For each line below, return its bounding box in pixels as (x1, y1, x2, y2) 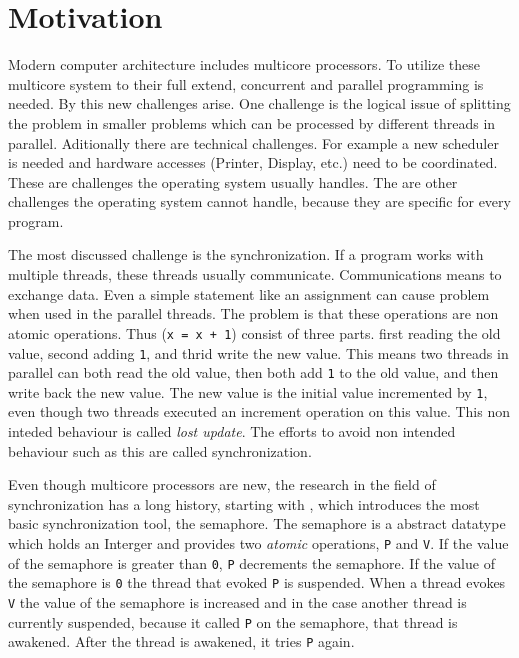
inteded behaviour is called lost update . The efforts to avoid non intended (8, 421, 456, 442)
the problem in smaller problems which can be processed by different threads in (8, 112, 496, 133)
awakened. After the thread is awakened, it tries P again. (8, 631, 355, 652)
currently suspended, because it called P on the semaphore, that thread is (8, 611, 458, 632)
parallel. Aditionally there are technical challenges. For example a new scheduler (8, 132, 499, 153)
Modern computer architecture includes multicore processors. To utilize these (8, 54, 480, 75)
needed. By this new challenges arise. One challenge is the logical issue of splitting (8, 93, 511, 114)
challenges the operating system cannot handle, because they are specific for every (8, 191, 511, 212)
